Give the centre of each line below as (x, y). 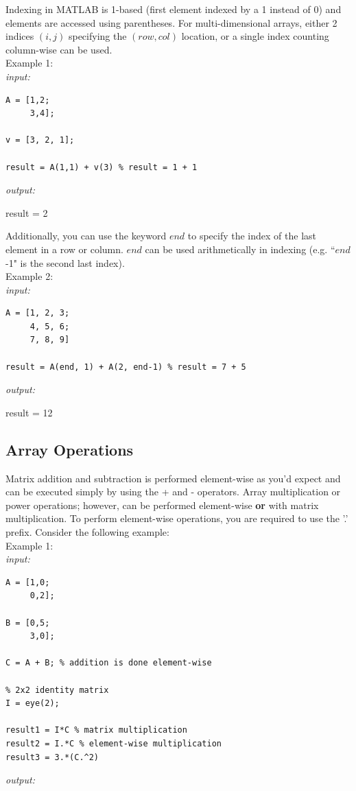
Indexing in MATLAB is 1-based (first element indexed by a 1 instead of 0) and (174, 9)
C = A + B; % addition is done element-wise (109, 663)
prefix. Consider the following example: (87, 532)
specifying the (97, 36)
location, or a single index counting (255, 36)
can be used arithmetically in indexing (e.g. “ (240, 249)
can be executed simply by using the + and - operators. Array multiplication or (173, 492)
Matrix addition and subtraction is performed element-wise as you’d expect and (173, 478)
